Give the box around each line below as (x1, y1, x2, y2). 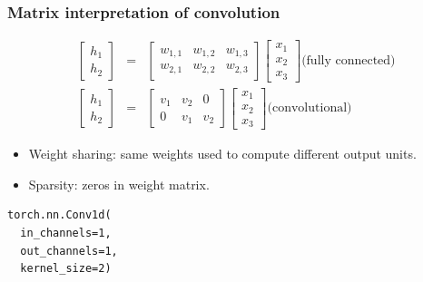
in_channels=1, (20, 227, 112, 239)
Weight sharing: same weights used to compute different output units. (28, 144, 417, 163)
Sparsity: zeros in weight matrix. (28, 174, 210, 193)
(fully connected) (301, 53, 396, 67)
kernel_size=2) (20, 262, 112, 276)
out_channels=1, (20, 244, 118, 258)
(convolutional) (267, 102, 352, 115)
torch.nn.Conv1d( (7, 209, 112, 222)
